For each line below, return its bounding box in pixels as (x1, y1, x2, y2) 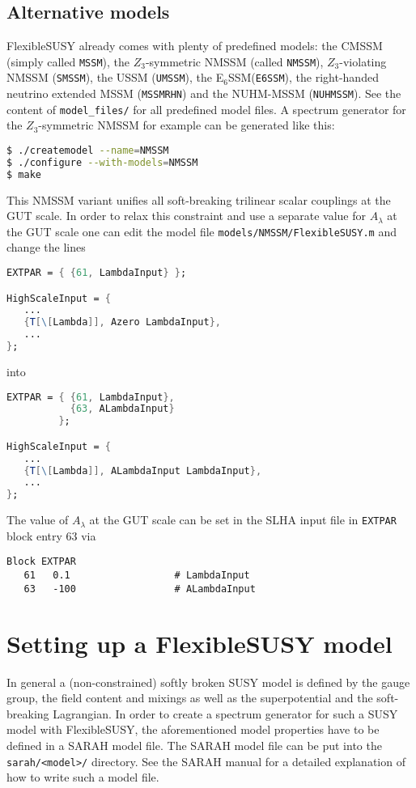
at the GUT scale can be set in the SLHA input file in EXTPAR (89, 511, 397, 528)
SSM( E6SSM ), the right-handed (227, 69, 379, 86)
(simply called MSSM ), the (6, 53, 130, 70)
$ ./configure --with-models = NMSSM (6, 156, 198, 168)
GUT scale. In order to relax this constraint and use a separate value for (6, 207, 367, 224)
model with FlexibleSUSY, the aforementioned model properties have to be (6, 721, 380, 738)
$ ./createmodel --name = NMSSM (6, 145, 169, 157)
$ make (6, 168, 41, 180)
